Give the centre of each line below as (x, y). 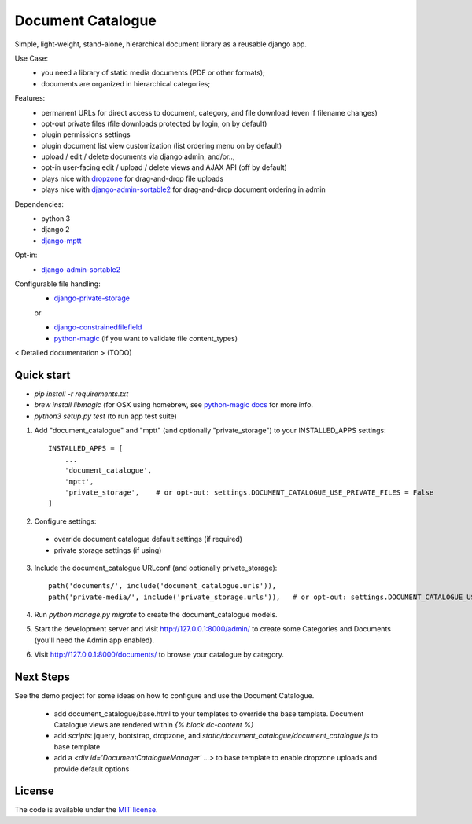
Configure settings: (65, 521)
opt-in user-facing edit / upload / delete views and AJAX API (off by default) (164, 167)
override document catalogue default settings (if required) (148, 539)
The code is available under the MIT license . (86, 810)
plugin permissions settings (86, 134)
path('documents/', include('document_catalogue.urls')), (162, 586)
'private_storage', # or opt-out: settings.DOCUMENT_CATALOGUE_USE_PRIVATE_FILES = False (249, 492)
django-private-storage (92, 298)
